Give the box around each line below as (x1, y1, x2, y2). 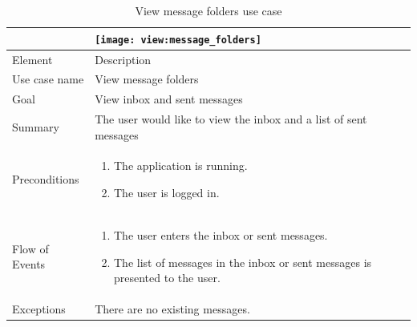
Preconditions (12, 171, 79, 188)
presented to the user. (113, 269, 221, 286)
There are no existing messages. (95, 300, 250, 317)
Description (95, 50, 152, 67)
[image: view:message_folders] (95, 34, 261, 46)
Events (12, 256, 46, 272)
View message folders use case (135, 2, 282, 18)
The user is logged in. (113, 184, 220, 201)
